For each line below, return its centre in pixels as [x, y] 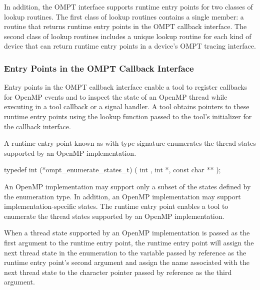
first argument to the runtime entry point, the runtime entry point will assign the [129, 242]
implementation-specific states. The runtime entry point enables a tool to [116, 206]
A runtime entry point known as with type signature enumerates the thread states [130, 143]
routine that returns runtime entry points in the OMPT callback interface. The [125, 26]
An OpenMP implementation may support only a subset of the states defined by [127, 186]
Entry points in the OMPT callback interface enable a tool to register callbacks [126, 87]
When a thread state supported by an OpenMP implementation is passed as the [127, 233]
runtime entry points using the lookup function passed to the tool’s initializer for [128, 116]
